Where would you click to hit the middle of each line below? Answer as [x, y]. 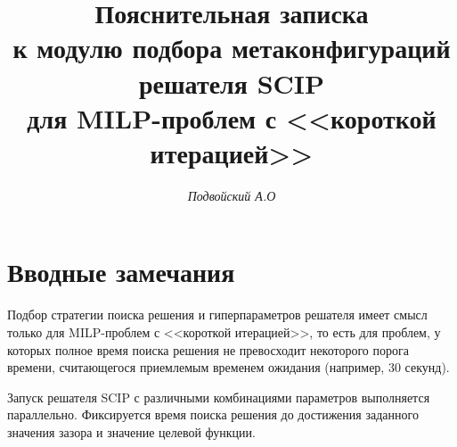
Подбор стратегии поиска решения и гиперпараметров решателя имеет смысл [217, 315]
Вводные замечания [121, 272]
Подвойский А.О [232, 195]
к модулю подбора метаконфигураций [232, 48]
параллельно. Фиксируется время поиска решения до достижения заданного [213, 414]
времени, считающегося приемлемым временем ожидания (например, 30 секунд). [228, 367]
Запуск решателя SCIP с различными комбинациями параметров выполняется [219, 397]
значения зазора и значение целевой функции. [131, 431]
